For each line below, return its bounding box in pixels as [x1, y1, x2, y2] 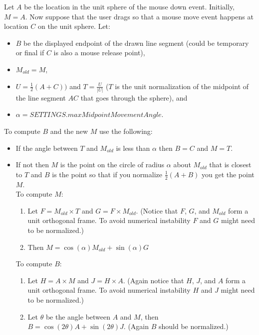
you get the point [201, 169, 255, 179]
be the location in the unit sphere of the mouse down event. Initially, [24, 1, 235, 11]
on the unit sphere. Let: [37, 21, 110, 31]
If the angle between [15, 142, 78, 153]
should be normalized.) [158, 321, 229, 332]
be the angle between [45, 311, 111, 322]
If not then [15, 159, 49, 170]
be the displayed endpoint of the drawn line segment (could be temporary [23, 37, 249, 48]
